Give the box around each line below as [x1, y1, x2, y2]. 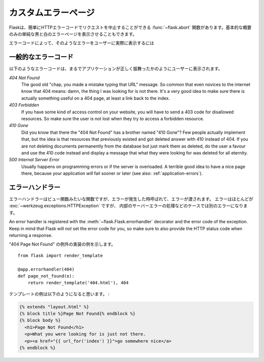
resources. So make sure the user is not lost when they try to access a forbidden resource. [21, 115, 204, 122]
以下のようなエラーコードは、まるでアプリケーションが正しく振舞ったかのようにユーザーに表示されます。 [9, 66, 223, 72]
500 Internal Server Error [9, 157, 60, 163]
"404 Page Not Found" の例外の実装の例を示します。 [9, 241, 116, 247]
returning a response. [9, 232, 53, 238]
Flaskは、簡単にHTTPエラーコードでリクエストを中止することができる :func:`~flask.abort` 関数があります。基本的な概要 [9, 24, 252, 30]
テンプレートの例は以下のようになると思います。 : [9, 291, 110, 297]
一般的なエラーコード [9, 53, 73, 61]
